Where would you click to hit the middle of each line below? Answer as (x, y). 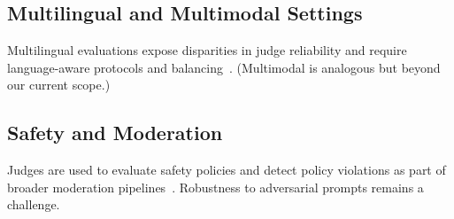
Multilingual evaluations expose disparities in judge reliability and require (207, 50)
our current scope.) (59, 85)
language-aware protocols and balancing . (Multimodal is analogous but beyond (224, 67)
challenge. (34, 204)
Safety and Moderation (115, 133)
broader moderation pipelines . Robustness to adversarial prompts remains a (215, 187)
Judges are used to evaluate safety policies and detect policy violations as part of (227, 170)
